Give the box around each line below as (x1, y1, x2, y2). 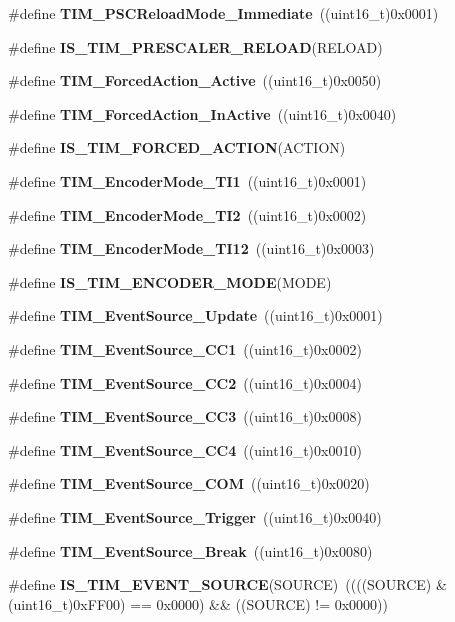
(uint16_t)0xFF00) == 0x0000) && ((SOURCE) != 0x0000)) (8, 593, 388, 614)
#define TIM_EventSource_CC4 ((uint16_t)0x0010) (8, 439, 362, 460)
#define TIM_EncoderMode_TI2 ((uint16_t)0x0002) (8, 204, 367, 225)
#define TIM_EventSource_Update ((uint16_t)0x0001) (8, 305, 383, 326)
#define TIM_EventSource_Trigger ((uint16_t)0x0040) (8, 506, 382, 527)
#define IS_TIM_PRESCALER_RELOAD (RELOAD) (8, 36, 383, 57)
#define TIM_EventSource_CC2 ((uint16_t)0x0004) (8, 372, 362, 393)
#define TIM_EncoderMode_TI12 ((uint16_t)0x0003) (8, 238, 375, 259)
